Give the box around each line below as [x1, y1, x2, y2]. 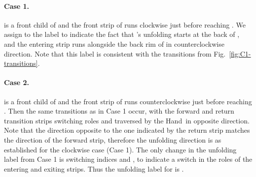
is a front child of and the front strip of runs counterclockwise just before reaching [4, 96, 252, 106]
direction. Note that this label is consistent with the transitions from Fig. [4, 48, 226, 59]
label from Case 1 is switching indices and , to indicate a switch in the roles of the [4, 154, 253, 164]
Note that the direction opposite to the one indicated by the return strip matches [4, 125, 250, 135]
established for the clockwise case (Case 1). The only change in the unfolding [4, 144, 237, 154]
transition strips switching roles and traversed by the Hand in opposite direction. [4, 115, 250, 125]
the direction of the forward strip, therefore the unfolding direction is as [4, 134, 221, 145]
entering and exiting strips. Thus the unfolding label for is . [4, 163, 184, 174]
